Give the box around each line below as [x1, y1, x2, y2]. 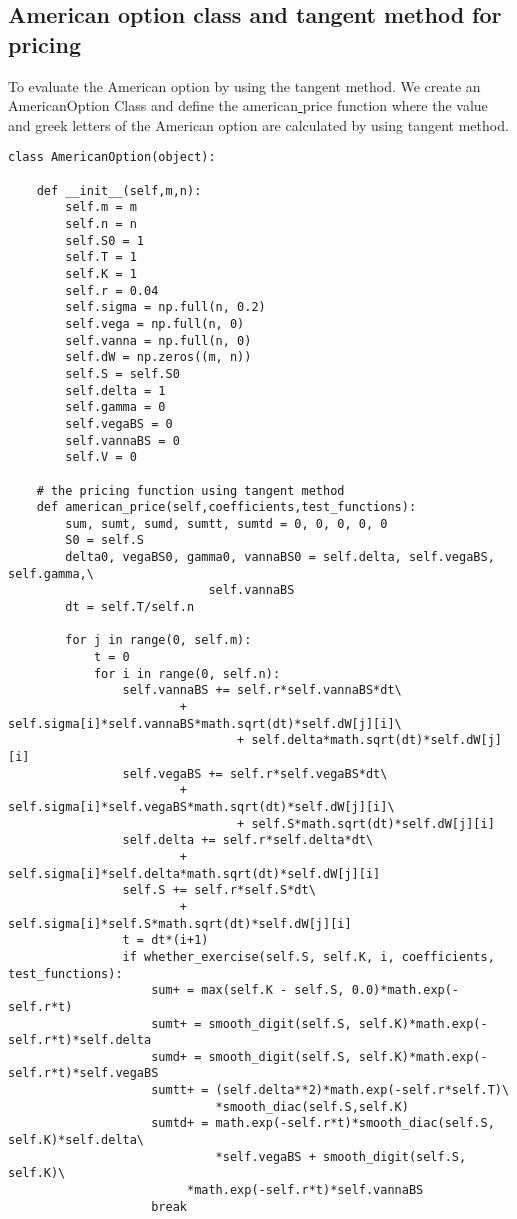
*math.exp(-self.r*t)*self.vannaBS [186, 1183, 424, 1198]
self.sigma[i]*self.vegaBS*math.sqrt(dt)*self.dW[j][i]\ [8, 799, 395, 814]
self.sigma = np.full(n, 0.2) [65, 300, 266, 315]
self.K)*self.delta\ [8, 1133, 145, 1148]
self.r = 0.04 [65, 283, 159, 298]
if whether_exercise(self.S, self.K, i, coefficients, [122, 949, 495, 964]
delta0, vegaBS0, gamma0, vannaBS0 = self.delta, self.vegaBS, [65, 550, 495, 565]
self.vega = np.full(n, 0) [65, 316, 245, 331]
